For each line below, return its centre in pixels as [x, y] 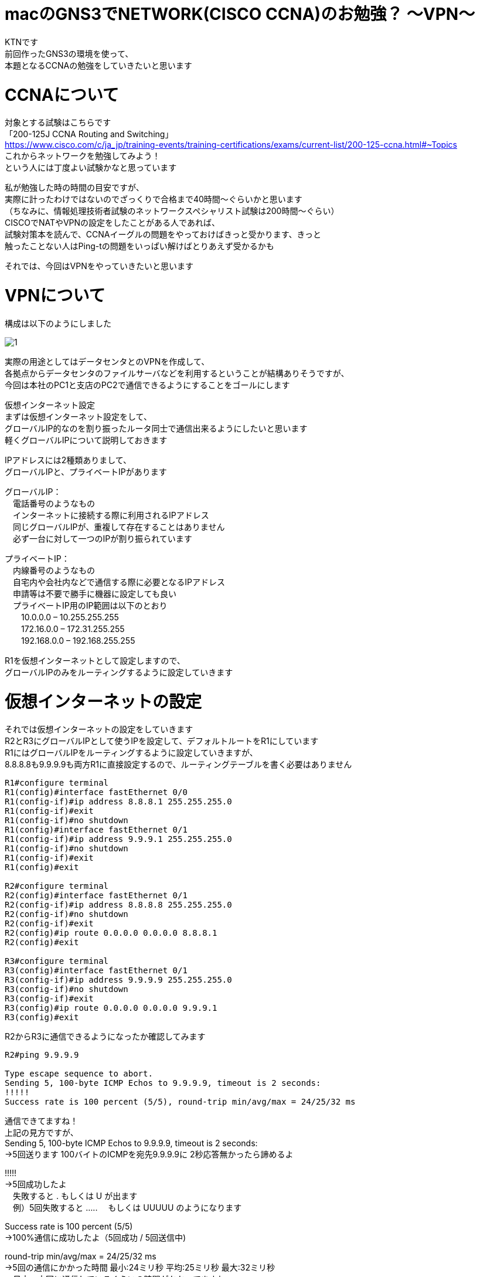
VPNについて [55, 296]
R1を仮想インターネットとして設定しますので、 [95, 660]
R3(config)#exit [42, 1018]
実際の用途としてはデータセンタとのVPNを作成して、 [107, 361]
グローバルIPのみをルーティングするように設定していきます [119, 672]
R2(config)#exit [42, 943]
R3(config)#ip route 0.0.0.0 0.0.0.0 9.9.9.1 [111, 1008]
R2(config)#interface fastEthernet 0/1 [96, 896]
